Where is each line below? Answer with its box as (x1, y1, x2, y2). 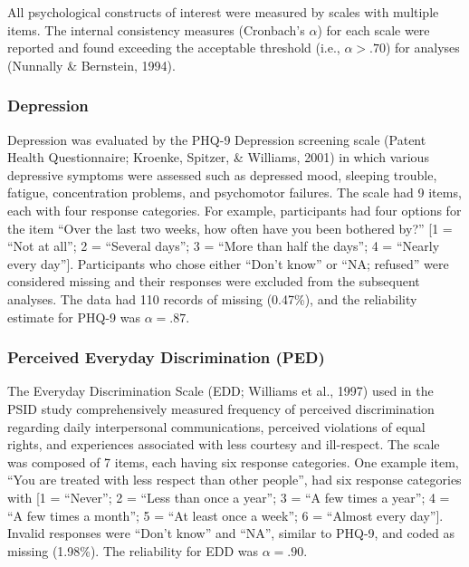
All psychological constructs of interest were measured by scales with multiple (7, 3, 439, 21)
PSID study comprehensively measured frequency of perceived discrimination (7, 399, 435, 418)
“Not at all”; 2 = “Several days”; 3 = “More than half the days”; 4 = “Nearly (7, 236, 440, 255)
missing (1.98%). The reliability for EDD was (7, 541, 259, 560)
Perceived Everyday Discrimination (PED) (7, 346, 325, 369)
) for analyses (385, 38, 460, 57)
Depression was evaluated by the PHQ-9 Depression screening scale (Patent (7, 130, 426, 149)
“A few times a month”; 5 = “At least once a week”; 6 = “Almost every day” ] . (7, 505, 444, 524)
